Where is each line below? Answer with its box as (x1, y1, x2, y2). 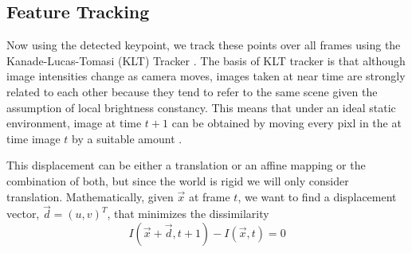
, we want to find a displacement (237, 188, 397, 204)
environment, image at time (6, 115, 142, 131)
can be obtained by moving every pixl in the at (171, 115, 402, 131)
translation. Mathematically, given (6, 188, 174, 204)
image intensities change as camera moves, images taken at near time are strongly (6, 68, 406, 84)
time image (6, 130, 61, 146)
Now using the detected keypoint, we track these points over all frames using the (6, 37, 401, 53)
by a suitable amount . (72, 130, 182, 146)
